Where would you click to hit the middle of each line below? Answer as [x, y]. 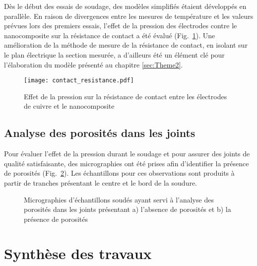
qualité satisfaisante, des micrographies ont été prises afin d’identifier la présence [127, 163]
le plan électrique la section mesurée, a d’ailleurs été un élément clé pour [114, 54]
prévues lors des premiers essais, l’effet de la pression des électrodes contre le [121, 26]
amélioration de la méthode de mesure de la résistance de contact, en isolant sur [126, 45]
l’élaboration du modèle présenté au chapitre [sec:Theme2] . [94, 64]
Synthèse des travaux [78, 253]
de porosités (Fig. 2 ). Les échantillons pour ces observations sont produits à [119, 173]
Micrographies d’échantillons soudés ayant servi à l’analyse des [119, 199]
